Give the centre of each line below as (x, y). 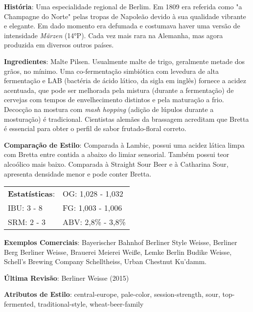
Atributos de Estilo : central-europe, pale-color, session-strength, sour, (112, 294)
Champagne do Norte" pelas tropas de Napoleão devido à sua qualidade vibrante (125, 16)
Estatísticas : (32, 194)
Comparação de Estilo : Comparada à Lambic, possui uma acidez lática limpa (124, 145)
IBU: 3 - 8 (25, 208)
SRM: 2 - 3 (27, 222)
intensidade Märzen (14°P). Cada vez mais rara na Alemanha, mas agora (114, 35)
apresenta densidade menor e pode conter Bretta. (78, 173)
